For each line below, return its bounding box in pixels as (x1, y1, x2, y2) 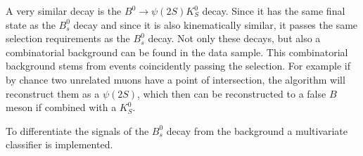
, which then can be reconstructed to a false (137, 86, 326, 100)
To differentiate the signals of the (6, 123, 149, 138)
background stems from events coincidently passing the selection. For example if (6, 58, 350, 73)
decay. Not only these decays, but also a (148, 31, 321, 46)
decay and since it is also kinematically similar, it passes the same (73, 17, 358, 32)
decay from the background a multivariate (166, 123, 348, 138)
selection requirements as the (6, 31, 130, 46)
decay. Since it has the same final (202, 4, 345, 18)
